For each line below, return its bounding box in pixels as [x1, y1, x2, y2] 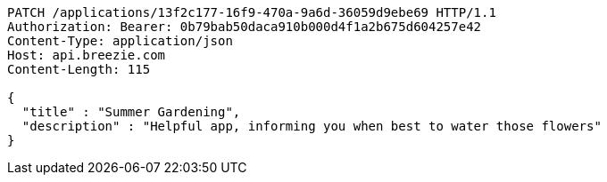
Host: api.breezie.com [7, 48, 166, 62]
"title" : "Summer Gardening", [21, 105, 241, 119]
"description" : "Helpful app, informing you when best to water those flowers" [21, 119, 602, 133]
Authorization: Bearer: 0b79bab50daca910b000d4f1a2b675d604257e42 [7, 20, 482, 34]
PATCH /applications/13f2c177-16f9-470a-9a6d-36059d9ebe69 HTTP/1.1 [7, 5, 496, 20]
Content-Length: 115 [7, 62, 151, 76]
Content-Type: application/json [7, 34, 233, 48]
